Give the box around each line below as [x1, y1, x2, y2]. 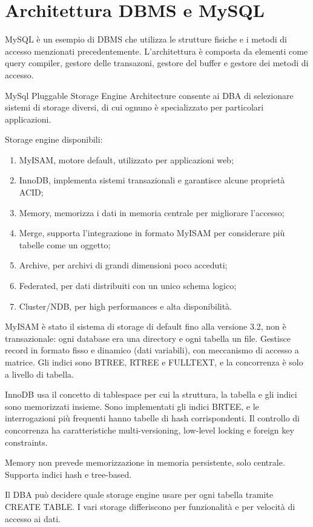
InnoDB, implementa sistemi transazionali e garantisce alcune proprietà [19, 174, 285, 186]
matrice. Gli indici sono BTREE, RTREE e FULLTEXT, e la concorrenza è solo [5, 356, 303, 368]
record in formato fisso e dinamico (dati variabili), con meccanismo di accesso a [5, 344, 299, 356]
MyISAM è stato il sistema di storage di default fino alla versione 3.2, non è [5, 320, 286, 333]
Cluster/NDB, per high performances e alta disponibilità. [19, 299, 232, 312]
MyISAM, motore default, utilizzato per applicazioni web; [19, 153, 234, 166]
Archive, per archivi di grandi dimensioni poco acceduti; [19, 259, 228, 271]
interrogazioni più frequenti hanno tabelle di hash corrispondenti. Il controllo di [5, 412, 300, 424]
